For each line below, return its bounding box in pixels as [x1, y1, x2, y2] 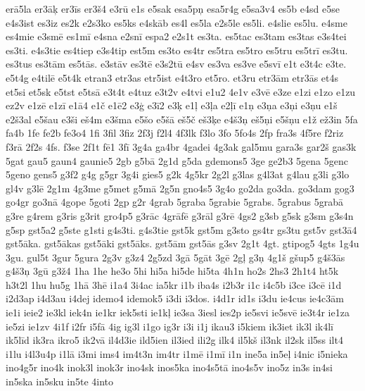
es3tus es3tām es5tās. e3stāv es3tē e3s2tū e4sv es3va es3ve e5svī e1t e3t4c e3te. [6, 56, 347, 71]
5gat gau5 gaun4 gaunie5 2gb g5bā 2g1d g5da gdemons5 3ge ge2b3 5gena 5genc [6, 153, 348, 168]
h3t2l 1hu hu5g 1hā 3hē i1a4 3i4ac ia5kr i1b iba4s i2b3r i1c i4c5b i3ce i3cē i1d [6, 277, 342, 292]
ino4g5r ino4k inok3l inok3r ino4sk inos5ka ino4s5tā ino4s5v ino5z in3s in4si [6, 360, 333, 375]
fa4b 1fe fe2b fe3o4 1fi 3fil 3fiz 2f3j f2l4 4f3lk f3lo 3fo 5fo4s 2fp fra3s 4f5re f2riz [6, 125, 344, 140]
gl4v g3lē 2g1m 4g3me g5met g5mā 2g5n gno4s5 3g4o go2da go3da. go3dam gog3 [6, 180, 354, 195]
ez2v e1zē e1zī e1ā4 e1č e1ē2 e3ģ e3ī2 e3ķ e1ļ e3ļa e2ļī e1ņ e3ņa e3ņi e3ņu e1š [6, 98, 338, 113]
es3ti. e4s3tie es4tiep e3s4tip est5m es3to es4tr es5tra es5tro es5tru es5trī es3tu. [6, 42, 348, 57]
